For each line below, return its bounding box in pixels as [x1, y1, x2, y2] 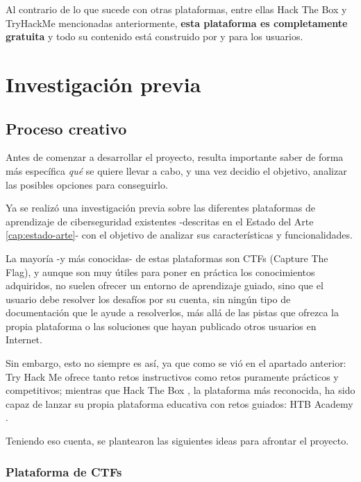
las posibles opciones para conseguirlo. [6, 177, 168, 191]
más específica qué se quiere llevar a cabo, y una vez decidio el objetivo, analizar [6, 163, 347, 178]
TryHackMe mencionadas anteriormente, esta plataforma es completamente [6, 15, 348, 30]
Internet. [6, 332, 42, 347]
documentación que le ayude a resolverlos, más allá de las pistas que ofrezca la [6, 305, 339, 320]
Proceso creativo [6, 117, 127, 139]
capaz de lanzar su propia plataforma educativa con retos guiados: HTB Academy [6, 396, 353, 411]
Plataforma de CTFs [6, 463, 122, 480]
